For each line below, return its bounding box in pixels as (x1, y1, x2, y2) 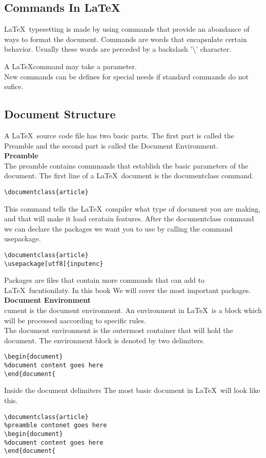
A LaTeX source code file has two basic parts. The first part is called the (4, 130, 234, 140)
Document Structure (4, 106, 116, 122)
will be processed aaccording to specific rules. (4, 315, 146, 325)
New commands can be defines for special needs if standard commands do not (4, 71, 249, 81)
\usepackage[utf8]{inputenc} (4, 260, 104, 267)
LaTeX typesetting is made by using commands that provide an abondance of (4, 24, 250, 34)
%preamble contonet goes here (4, 422, 107, 429)
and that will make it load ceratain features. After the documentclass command (4, 213, 254, 224)
